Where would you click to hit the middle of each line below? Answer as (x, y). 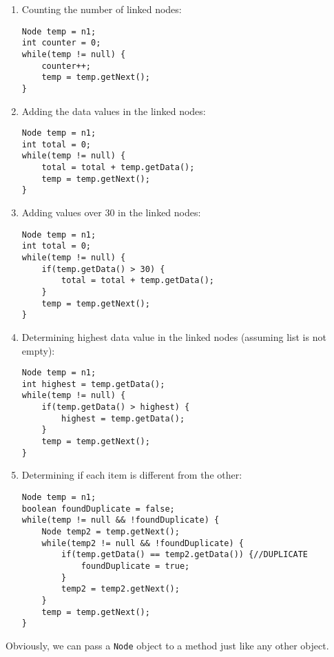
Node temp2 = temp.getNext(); (111, 531)
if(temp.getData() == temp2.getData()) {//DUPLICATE (185, 555)
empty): (38, 350)
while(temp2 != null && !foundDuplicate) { (143, 543)
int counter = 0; (61, 43)
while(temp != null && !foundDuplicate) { (121, 520)
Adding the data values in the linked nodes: (114, 111)
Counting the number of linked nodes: (102, 9)
